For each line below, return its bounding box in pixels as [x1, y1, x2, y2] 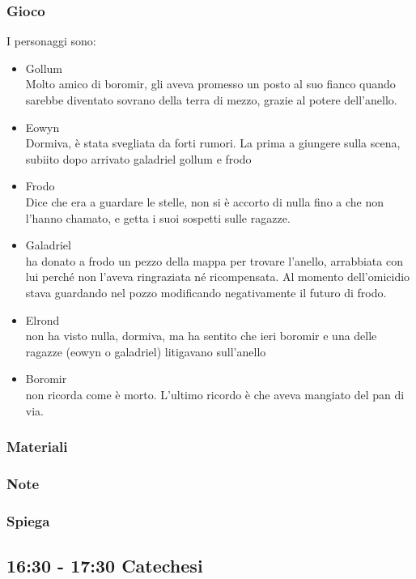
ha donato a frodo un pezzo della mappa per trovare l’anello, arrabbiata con [25, 252, 403, 269]
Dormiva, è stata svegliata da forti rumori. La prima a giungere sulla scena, [25, 134, 401, 151]
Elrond [25, 311, 60, 328]
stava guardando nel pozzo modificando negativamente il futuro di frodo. [25, 283, 387, 300]
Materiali [6, 436, 68, 457]
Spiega [6, 510, 50, 530]
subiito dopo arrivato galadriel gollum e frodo [25, 150, 252, 167]
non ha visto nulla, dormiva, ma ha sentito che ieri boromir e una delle [25, 327, 377, 344]
